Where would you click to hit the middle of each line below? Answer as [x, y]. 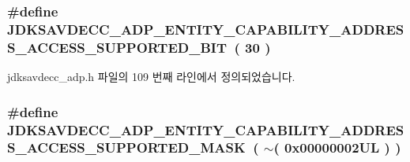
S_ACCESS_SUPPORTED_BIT [117, 47]
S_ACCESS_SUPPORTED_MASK [126, 147]
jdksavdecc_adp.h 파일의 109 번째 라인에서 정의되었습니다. [151, 77]
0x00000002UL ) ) [342, 147]
